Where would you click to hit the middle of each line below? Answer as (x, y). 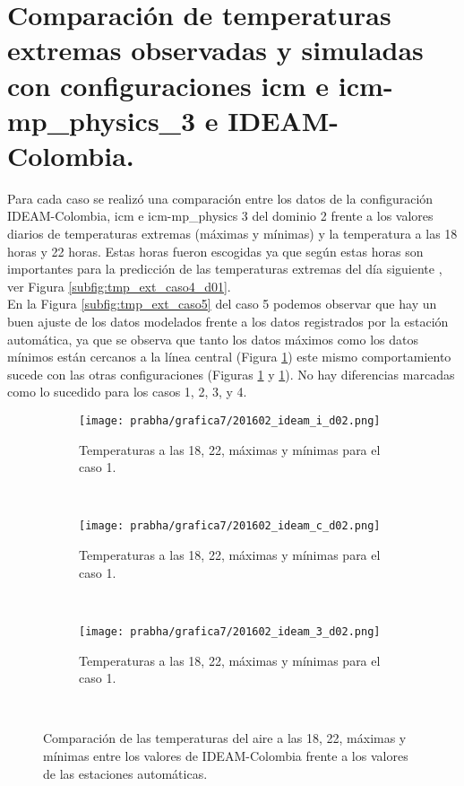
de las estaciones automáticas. (125, 773)
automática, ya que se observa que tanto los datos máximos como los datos (213, 339)
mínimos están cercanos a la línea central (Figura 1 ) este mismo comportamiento (229, 357)
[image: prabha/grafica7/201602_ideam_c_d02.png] (230, 526)
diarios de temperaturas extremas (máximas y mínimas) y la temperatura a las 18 (232, 234)
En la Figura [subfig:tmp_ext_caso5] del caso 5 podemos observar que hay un (222, 304)
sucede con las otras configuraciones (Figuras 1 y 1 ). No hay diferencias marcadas (231, 374)
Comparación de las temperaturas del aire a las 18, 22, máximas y (225, 738)
